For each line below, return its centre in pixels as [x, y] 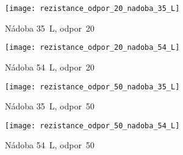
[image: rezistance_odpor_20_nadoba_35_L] [92, 9]
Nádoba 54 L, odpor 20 [50, 67]
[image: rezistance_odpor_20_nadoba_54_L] [92, 48]
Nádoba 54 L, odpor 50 [50, 145]
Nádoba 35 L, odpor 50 [50, 106]
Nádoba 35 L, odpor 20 [50, 28]
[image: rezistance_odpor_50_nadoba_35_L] [92, 87]
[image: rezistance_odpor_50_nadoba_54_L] [92, 126]
